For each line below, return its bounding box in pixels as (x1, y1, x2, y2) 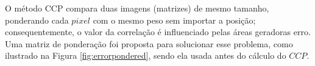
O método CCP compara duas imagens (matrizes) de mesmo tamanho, (5, 2, 269, 14)
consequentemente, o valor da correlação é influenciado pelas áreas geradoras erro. (5, 25, 311, 38)
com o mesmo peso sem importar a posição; (93, 13, 256, 26)
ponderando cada (5, 13, 69, 26)
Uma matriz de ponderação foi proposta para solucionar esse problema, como (5, 37, 293, 50)
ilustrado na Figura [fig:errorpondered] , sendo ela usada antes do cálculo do (5, 49, 286, 62)
